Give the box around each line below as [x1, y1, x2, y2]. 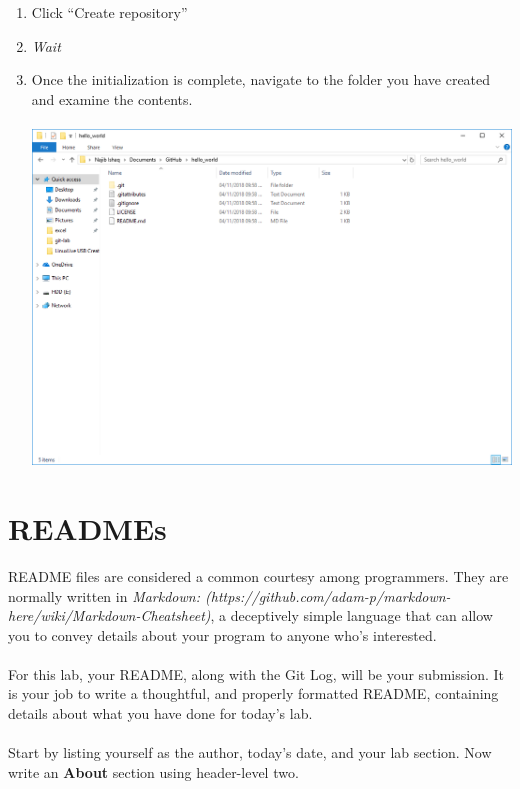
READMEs [8, 507, 167, 548]
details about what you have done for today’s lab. [8, 703, 313, 724]
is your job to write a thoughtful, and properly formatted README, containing [8, 683, 499, 704]
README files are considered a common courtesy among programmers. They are [8, 565, 509, 586]
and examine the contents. [31, 88, 193, 109]
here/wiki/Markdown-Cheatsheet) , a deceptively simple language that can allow [8, 605, 493, 626]
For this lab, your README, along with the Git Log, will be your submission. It [8, 663, 505, 684]
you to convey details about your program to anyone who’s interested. [8, 624, 437, 645]
